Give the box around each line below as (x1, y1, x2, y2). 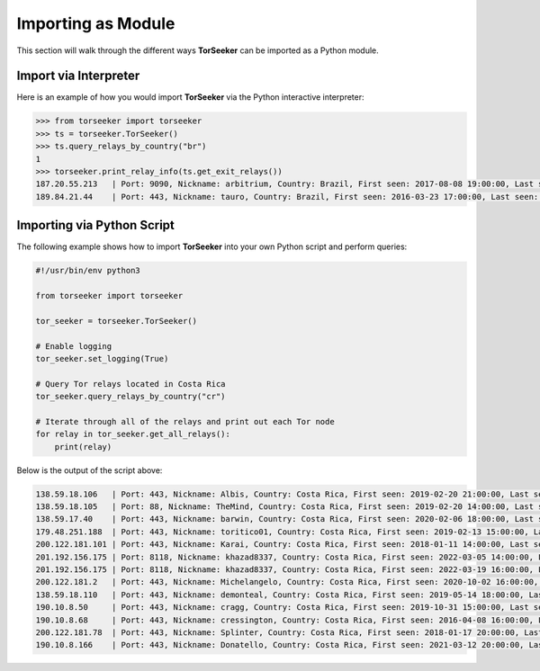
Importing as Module (16, 13, 175, 33)
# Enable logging (35, 341, 112, 351)
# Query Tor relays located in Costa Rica (35, 379, 226, 389)
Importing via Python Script (16, 218, 175, 233)
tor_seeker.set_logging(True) (35, 353, 169, 363)
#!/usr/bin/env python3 (35, 265, 141, 276)
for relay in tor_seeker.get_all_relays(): (35, 429, 231, 440)
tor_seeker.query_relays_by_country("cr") (35, 391, 226, 402)
